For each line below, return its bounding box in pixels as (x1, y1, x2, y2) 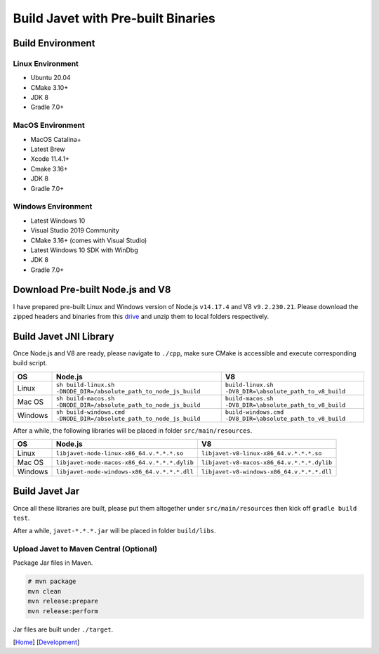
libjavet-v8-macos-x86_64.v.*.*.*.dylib (201, 459, 333, 466)
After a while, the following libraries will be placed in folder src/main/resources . (13, 426, 253, 435)
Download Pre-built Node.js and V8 (13, 284, 171, 296)
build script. (13, 359, 48, 367)
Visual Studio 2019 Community (30, 226, 119, 235)
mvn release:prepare (27, 597, 98, 606)
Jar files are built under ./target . (13, 625, 114, 634)
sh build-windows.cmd (55, 408, 126, 416)
